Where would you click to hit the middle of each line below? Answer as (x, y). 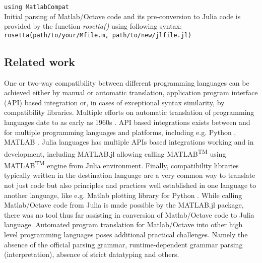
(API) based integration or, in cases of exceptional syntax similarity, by (114, 102)
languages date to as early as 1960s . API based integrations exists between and (127, 122)
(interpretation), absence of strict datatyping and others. (92, 254)
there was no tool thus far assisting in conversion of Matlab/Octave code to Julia (129, 214)
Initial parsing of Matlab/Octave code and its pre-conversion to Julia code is (122, 16)
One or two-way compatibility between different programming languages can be (127, 82)
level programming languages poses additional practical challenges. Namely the (126, 234)
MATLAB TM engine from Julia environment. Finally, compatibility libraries (121, 165)
